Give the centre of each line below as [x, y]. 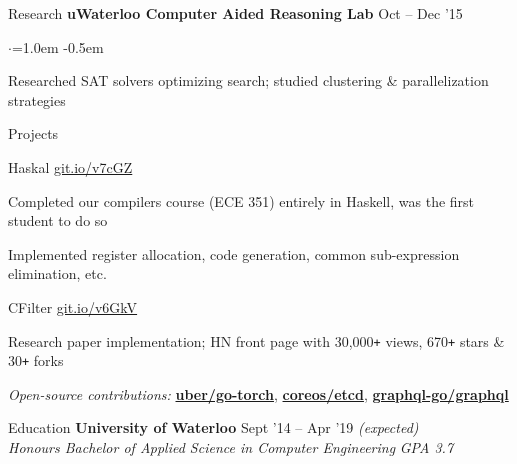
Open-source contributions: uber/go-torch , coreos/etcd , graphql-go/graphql [258, 393]
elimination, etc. [57, 273]
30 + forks [36, 360]
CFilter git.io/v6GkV [73, 306]
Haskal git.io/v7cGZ [70, 166]
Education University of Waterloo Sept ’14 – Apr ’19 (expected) [213, 427]
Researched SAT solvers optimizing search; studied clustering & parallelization [248, 80]
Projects [33, 133]
